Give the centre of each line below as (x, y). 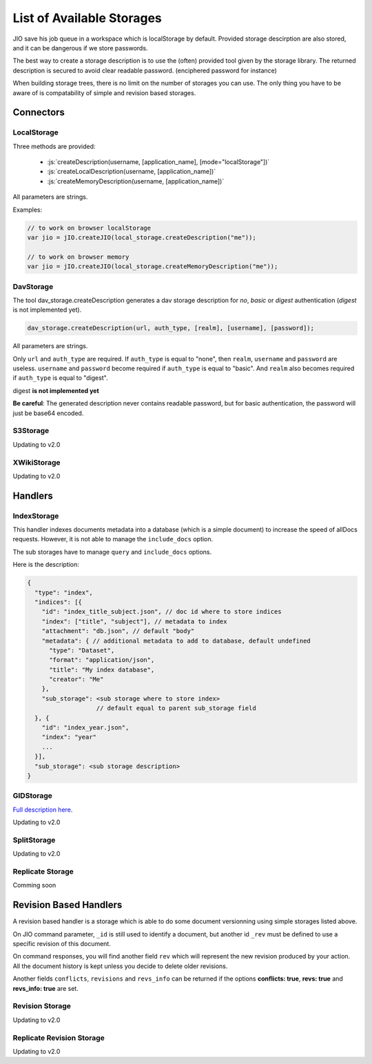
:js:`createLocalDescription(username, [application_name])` (132, 172)
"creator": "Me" (76, 680)
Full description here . (43, 810)
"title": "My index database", (102, 670)
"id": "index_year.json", (85, 728)
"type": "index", (64, 592)
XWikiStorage (37, 462)
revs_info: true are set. (45, 988)
